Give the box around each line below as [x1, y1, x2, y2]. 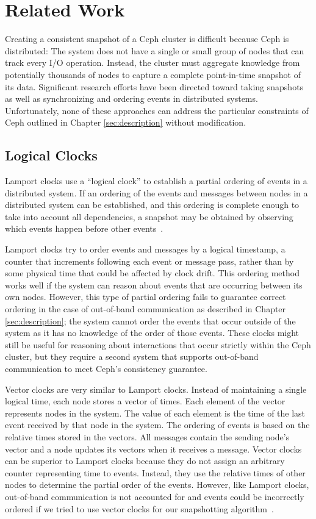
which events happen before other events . [5, 222, 163, 235]
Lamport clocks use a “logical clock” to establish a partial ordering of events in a [5, 174, 307, 187]
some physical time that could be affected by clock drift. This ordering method [5, 267, 300, 279]
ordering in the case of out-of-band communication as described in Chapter [5, 302, 286, 315]
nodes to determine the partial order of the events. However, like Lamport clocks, [5, 478, 309, 491]
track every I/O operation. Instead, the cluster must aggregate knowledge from [5, 56, 300, 69]
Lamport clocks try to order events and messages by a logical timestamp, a [5, 243, 285, 256]
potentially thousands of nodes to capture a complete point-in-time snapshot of [5, 68, 301, 81]
